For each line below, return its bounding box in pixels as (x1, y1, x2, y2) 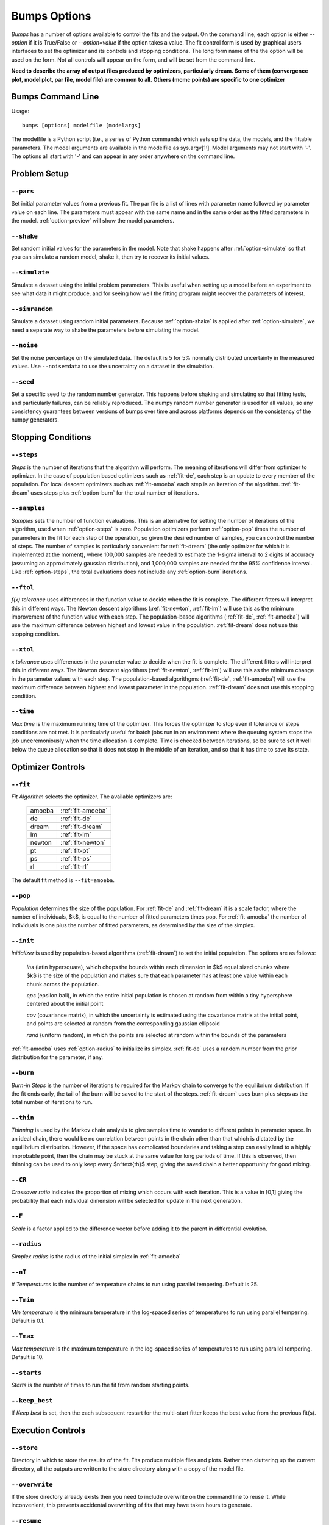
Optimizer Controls (11, 761, 85, 772)
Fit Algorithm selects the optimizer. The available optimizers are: (11, 793, 173, 800)
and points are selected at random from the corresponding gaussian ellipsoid (26, 1020, 221, 1027)
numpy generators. (11, 416, 59, 423)
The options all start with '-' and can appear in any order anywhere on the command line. (11, 152, 235, 160)
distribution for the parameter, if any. (11, 1053, 104, 1061)
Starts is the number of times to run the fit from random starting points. (11, 1382, 190, 1389)
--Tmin (11, 1296, 35, 1304)
